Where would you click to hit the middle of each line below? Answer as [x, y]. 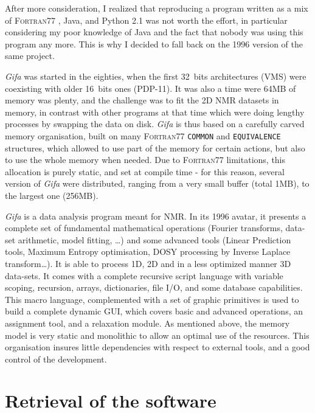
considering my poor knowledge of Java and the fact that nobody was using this [154, 32]
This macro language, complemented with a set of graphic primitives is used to [152, 299]
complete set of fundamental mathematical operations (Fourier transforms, [144, 228]
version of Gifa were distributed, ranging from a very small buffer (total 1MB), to [157, 183]
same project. [30, 56]
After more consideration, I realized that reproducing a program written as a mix [157, 8]
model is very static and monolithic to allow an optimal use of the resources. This [157, 335]
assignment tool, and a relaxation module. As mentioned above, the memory [147, 323]
